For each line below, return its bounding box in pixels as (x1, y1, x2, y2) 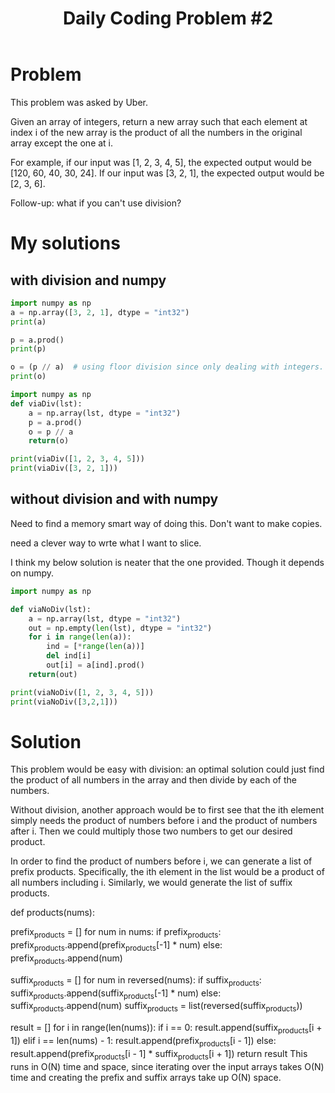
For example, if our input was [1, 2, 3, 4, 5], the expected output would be (10, 156, 313, 168)
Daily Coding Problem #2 (62, 7, 274, 30)
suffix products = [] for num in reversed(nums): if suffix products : (10, 973, 262, 988)
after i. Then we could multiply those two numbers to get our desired (10, 825, 293, 837)
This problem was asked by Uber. (10, 96, 148, 108)
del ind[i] (46, 651, 92, 661)
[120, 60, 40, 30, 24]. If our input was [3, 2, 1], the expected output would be (10, 167, 325, 179)
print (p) (10, 344, 47, 354)
